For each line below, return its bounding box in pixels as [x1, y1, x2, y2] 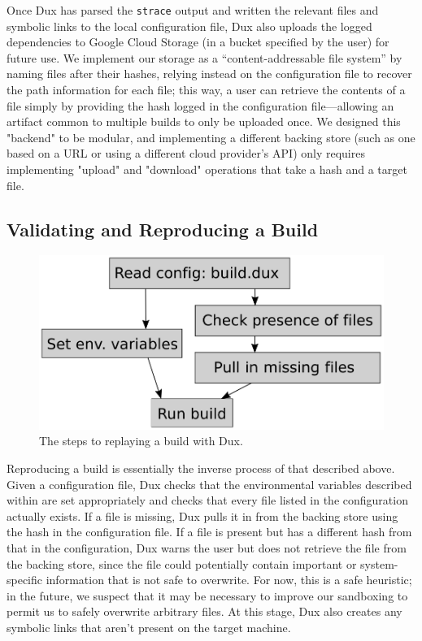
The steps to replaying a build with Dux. [39, 432, 243, 449]
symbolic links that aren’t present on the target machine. [7, 619, 291, 635]
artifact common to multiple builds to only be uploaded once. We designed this [7, 113, 401, 130]
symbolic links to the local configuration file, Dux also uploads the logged [7, 17, 372, 34]
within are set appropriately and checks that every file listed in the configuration [7, 492, 408, 509]
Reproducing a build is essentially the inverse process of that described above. [7, 460, 395, 477]
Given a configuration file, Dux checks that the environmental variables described [7, 475, 412, 492]
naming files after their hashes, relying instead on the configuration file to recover [7, 65, 412, 82]
